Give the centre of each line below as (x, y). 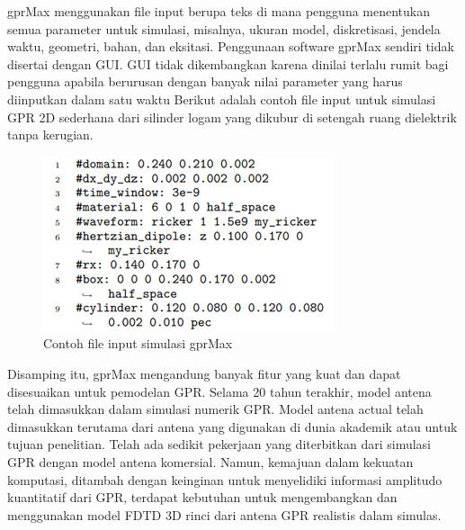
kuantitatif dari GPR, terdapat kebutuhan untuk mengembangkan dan (202, 497)
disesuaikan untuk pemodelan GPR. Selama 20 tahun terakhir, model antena (219, 391)
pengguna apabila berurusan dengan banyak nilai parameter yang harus (205, 81)
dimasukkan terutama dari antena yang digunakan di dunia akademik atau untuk (232, 426)
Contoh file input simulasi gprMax (138, 343)
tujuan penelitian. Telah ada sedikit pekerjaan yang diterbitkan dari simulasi (219, 444)
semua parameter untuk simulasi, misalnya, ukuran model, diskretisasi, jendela (224, 28)
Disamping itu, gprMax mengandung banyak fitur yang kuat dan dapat (204, 373)
